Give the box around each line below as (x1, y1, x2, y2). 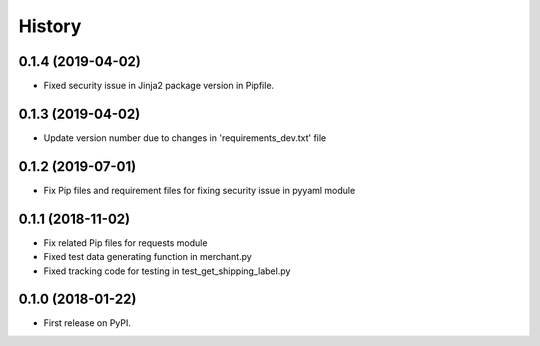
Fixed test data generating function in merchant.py (43, 251, 252, 263)
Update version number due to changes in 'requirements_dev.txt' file (43, 131, 327, 144)
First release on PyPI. (43, 317, 132, 329)
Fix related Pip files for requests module (43, 236, 208, 249)
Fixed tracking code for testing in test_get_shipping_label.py (43, 265, 291, 277)
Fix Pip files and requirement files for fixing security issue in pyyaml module (43, 184, 356, 196)
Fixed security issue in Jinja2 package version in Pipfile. (43, 80, 275, 92)
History (18, 15, 82, 37)
